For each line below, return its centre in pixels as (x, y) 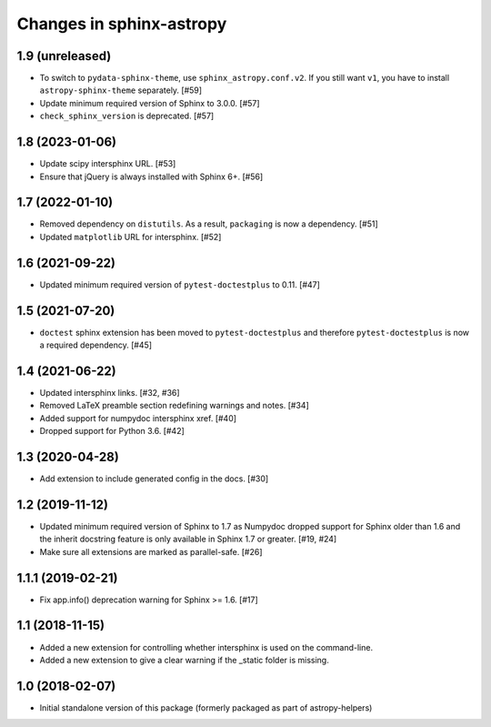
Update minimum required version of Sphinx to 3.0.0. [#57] (150, 103)
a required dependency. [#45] (96, 345)
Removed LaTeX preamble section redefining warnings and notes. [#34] (174, 406)
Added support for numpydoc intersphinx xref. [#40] (138, 418)
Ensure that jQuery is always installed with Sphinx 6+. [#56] (151, 177)
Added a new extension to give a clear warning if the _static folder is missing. (184, 660)
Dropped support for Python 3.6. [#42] (112, 431)
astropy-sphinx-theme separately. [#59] (121, 90)
